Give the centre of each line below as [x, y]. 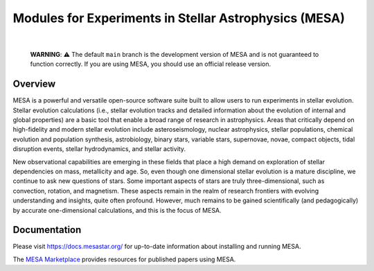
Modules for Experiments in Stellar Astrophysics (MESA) [179, 18]
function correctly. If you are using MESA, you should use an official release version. [151, 64]
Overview [34, 84]
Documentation [47, 230]
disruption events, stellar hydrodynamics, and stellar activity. [99, 149]
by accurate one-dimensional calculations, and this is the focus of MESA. [117, 210]
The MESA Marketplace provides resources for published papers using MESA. [124, 259]
